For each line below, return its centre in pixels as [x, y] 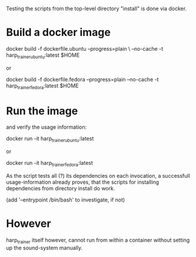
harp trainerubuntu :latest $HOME [43, 56]
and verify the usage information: [46, 127]
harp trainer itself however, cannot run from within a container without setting [98, 240]
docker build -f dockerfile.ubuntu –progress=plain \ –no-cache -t [85, 48]
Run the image [42, 111]
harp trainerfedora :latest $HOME [42, 86]
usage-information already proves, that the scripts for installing [83, 182]
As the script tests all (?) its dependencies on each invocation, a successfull [98, 176]
